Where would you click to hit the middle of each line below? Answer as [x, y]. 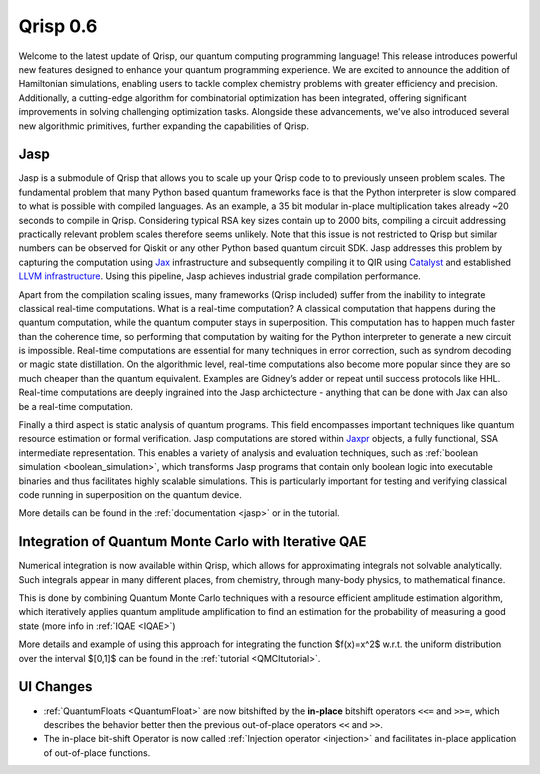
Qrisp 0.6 [58, 26]
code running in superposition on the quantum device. [130, 494]
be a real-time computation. [76, 406]
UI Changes [55, 686]
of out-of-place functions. [97, 752]
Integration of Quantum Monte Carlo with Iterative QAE [192, 541]
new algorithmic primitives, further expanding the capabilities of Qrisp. [164, 126]
